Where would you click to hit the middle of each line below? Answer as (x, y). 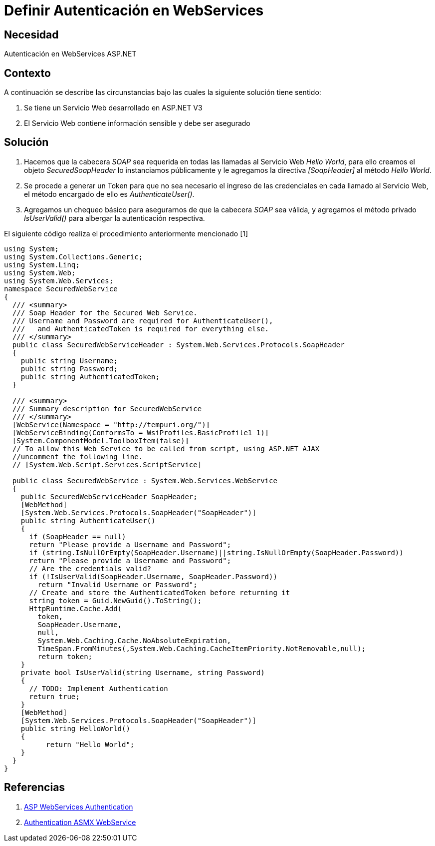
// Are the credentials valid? (90, 568)
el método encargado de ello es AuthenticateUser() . (109, 194)
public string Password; (69, 369)
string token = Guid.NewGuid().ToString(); (115, 600)
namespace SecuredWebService (61, 289)
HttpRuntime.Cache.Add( (76, 608)
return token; (65, 656)
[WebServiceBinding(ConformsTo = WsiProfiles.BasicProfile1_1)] (141, 432)
